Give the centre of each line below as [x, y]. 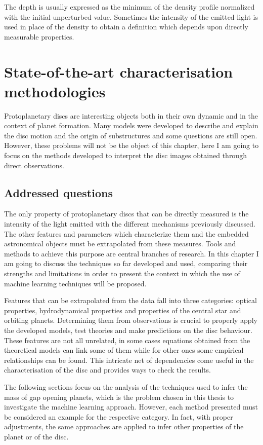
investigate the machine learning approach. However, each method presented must [131, 407]
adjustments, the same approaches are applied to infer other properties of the [124, 427]
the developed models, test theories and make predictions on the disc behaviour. [128, 330]
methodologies [55, 91]
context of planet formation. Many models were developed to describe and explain [131, 125]
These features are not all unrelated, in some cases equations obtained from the [127, 340]
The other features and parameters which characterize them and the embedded [126, 233]
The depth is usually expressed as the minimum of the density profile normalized [129, 7]
